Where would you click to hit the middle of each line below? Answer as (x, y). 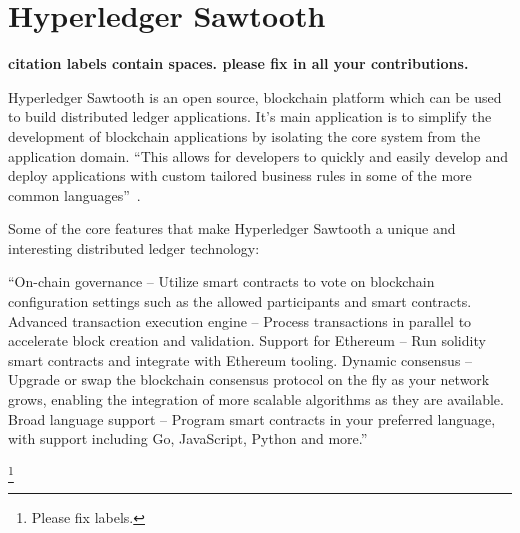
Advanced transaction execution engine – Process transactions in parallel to (240, 320)
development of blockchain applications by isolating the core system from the (244, 135)
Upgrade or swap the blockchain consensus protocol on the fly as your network (249, 379)
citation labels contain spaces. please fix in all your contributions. (238, 63)
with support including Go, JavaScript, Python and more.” (188, 438)
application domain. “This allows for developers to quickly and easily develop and (258, 155)
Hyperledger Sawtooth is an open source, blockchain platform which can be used (255, 96)
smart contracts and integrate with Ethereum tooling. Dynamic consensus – (240, 359)
